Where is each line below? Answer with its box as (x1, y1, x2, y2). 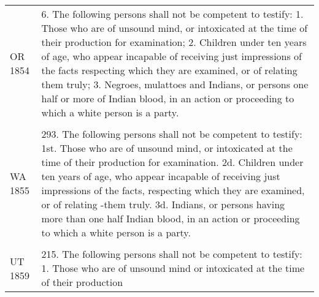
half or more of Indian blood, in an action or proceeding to (41, 91, 294, 105)
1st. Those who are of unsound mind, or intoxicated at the (41, 141, 293, 155)
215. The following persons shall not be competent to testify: (41, 247, 302, 261)
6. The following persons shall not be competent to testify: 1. (41, 7, 304, 21)
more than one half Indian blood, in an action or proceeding (41, 211, 300, 225)
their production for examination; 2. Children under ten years (41, 35, 307, 49)
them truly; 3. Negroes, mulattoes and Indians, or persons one (41, 77, 309, 91)
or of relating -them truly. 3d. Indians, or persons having (41, 197, 285, 211)
